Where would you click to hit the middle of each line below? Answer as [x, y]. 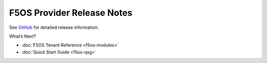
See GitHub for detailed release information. [54, 27]
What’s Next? [23, 36]
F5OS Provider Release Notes [71, 13]
